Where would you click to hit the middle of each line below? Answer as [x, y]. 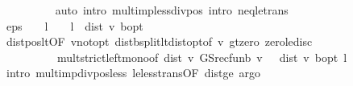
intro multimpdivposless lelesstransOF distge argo [133, 73]
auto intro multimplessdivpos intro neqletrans [172, 10]
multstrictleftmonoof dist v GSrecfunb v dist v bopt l [202, 57]
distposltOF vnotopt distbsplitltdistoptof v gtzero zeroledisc [159, 41]
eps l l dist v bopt [75, 25]
